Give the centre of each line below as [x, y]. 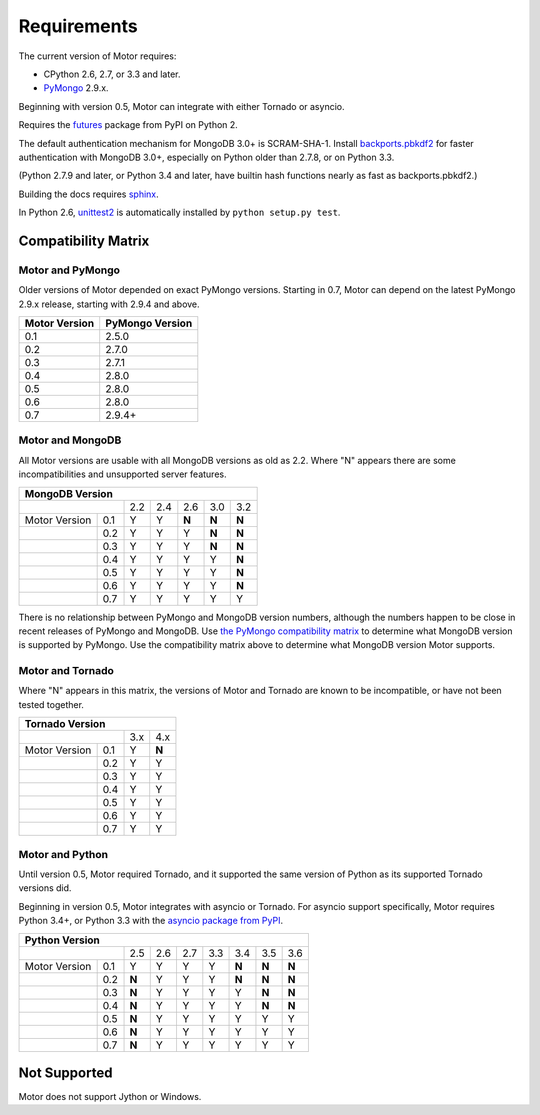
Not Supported [65, 1072]
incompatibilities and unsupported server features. [122, 474]
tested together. [51, 704]
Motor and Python [63, 854]
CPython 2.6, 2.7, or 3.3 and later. [112, 74]
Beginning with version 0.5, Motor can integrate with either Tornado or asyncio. [181, 106]
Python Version [62, 940]
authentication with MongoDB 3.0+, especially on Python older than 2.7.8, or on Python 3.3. [206, 157]
